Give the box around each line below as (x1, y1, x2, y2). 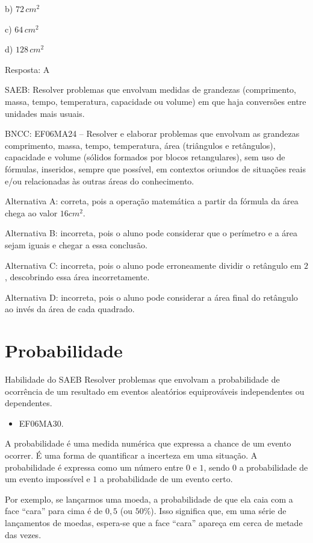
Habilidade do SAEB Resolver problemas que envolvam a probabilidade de (5, 373, 280, 385)
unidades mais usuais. (5, 107, 85, 119)
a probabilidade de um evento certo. (100, 472, 233, 485)
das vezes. (5, 528, 42, 541)
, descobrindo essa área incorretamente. (5, 271, 150, 283)
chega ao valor (5, 206, 58, 219)
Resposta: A (5, 63, 50, 75)
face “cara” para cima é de (5, 504, 103, 517)
